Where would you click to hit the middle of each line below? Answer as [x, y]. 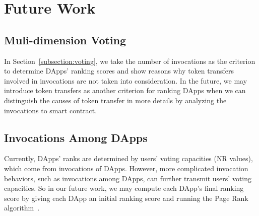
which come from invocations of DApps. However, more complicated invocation [126, 168]
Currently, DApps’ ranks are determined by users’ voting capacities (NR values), [128, 158]
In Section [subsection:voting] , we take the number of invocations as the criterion [130, 61]
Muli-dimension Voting [65, 40]
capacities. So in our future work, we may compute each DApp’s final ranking [124, 188]
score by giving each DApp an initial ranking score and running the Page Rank [126, 198]
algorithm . [22, 208]
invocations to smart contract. [51, 110]
